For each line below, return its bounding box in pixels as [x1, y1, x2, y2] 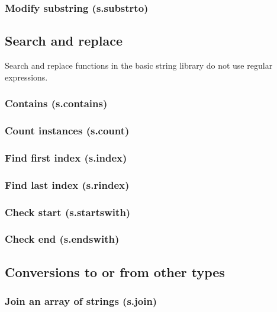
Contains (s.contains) [5, 96, 108, 111]
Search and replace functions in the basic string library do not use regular [5, 59, 273, 72]
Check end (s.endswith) [5, 231, 120, 246]
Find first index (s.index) [5, 150, 127, 165]
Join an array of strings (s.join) [5, 294, 157, 308]
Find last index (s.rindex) [5, 177, 130, 192]
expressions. [5, 70, 48, 83]
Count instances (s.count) [5, 123, 130, 137]
